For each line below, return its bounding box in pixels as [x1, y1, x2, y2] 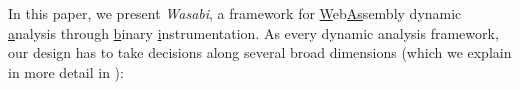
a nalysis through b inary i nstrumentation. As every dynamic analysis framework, [8, 22, 499, 43]
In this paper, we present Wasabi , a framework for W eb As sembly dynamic [8, 3, 462, 23]
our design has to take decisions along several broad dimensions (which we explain [8, 42, 512, 63]
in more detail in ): [8, 61, 124, 82]
